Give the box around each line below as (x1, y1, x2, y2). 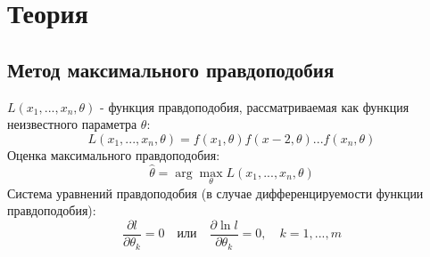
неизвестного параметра (7, 115, 137, 133)
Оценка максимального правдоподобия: (7, 145, 220, 164)
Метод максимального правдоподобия (7, 55, 335, 83)
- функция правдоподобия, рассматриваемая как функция (100, 97, 409, 116)
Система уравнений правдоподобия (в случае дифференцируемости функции (7, 183, 424, 202)
